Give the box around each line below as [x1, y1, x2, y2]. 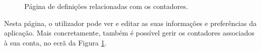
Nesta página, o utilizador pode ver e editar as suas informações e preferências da [4, 17, 257, 28]
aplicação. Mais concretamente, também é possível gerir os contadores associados [4, 27, 254, 38]
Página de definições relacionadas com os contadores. [24, 1, 188, 11]
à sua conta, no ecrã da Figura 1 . [4, 37, 107, 47]
